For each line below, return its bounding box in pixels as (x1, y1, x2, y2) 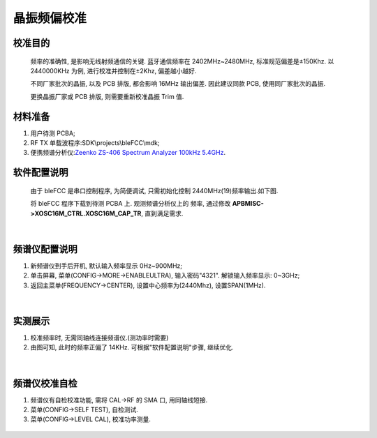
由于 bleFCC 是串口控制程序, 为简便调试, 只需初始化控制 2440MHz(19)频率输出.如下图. (30, 186, 279, 195)
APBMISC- (232, 199, 265, 208)
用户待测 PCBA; (30, 129, 76, 137)
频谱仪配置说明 (13, 243, 77, 255)
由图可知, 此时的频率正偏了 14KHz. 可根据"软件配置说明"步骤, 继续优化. (30, 343, 234, 352)
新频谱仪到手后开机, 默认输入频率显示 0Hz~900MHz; (30, 262, 183, 270)
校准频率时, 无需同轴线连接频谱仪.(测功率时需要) (30, 333, 169, 342)
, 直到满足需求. (140, 209, 184, 218)
